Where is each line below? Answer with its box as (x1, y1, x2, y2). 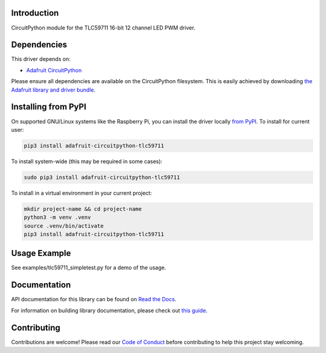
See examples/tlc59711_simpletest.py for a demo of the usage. (11, 264, 166, 271)
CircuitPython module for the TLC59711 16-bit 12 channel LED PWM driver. (11, 24, 196, 31)
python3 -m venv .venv (24, 214, 91, 221)
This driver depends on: (11, 55, 71, 63)
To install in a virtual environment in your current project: (11, 189, 152, 196)
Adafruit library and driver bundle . (11, 86, 96, 93)
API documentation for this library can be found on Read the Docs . (11, 296, 177, 303)
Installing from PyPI (11, 102, 87, 112)
